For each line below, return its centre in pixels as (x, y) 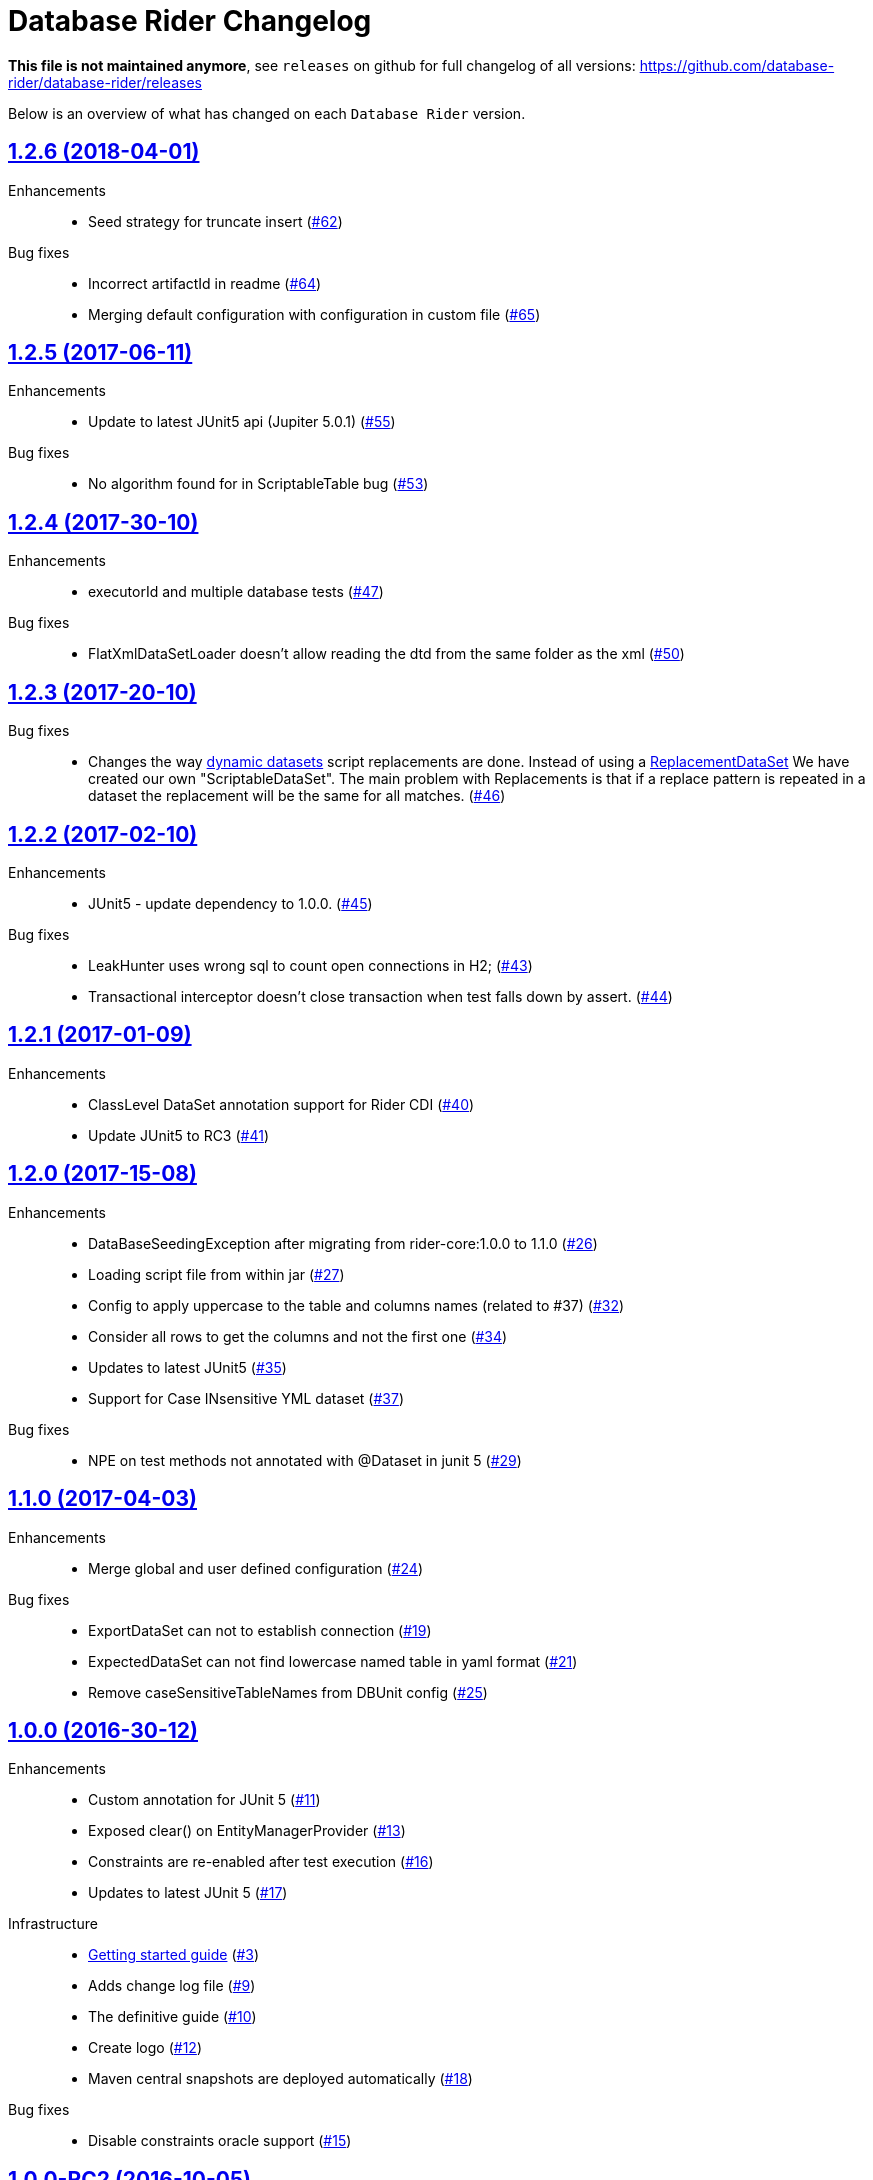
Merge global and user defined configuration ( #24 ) (255, 1568)
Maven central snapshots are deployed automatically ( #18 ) (280, 2079)
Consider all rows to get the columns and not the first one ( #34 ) (298, 1336)
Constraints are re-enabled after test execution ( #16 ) (261, 1862)
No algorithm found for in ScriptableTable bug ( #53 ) (258, 484)
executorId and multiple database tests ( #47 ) (236, 592)
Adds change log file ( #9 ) (172, 1986)
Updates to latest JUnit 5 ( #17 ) (188, 1893)
